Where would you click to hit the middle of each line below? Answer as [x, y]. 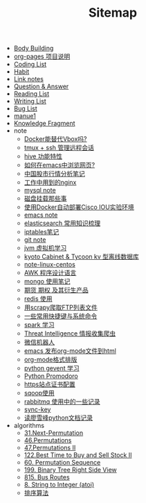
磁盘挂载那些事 [45, 199]
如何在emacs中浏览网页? [60, 165]
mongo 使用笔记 [47, 281]
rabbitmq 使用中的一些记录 [62, 402]
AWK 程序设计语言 [50, 273]
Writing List [30, 101]
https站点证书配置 [49, 384]
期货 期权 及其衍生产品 [56, 290]
